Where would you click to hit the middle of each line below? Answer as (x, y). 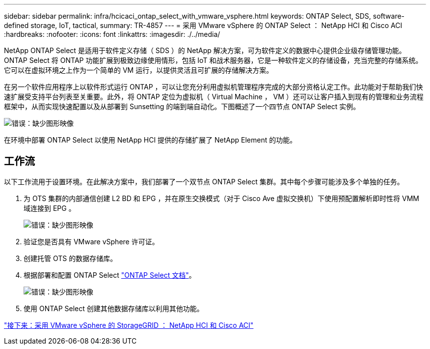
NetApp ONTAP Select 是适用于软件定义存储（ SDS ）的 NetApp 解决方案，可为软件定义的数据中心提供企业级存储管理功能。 (205, 50)
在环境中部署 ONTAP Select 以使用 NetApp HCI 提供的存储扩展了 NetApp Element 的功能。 (150, 140)
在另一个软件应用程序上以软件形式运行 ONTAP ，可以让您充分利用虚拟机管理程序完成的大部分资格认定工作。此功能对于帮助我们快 (214, 87)
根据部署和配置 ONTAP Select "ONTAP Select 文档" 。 (110, 275)
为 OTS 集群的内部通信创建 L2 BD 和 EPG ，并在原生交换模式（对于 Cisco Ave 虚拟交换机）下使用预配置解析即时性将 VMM (221, 198)
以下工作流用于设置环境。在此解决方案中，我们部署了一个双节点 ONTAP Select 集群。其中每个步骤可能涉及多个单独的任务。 (204, 181)
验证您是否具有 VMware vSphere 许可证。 (91, 241)
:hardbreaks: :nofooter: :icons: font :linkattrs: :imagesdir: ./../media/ (112, 34)
